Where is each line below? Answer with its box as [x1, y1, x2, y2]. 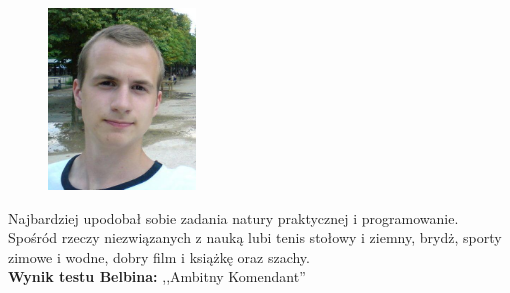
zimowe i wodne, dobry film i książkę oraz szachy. [8, 246, 310, 267]
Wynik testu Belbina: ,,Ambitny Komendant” [8, 266, 306, 287]
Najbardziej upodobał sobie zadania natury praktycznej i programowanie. [8, 207, 459, 228]
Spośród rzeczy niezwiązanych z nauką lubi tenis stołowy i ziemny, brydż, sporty [8, 227, 502, 248]
